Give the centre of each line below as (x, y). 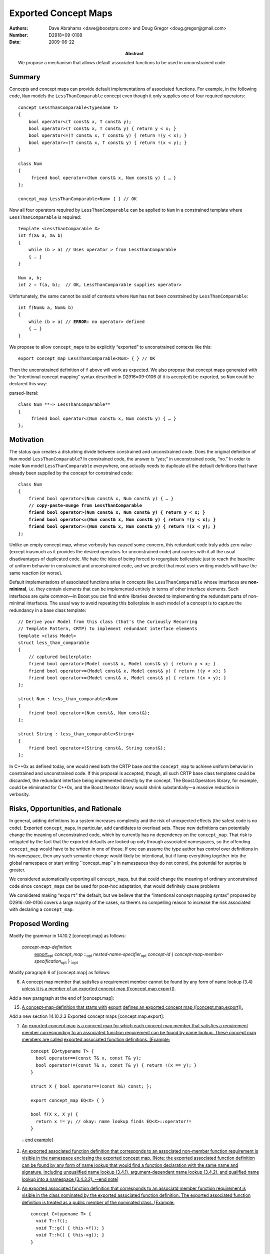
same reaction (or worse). (36, 573)
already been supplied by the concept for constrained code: (71, 473)
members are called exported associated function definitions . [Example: (96, 1040)
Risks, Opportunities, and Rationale (65, 809)
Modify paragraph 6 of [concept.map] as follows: (60, 973)
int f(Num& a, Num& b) (46, 307)
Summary (25, 77)
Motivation (26, 440)
